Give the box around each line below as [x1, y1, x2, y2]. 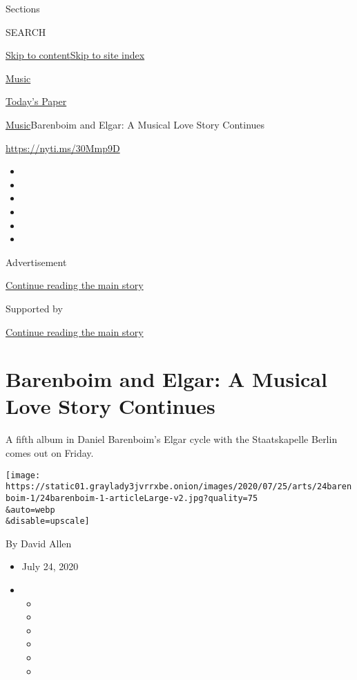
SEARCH [6, 24, 46, 39]
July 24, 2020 [21, 559, 79, 574]
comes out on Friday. [6, 446, 94, 460]
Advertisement [6, 254, 67, 269]
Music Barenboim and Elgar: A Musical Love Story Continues [6, 117, 265, 131]
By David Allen [6, 536, 72, 550]
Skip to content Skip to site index [6, 48, 145, 62]
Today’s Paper [6, 94, 67, 108]
